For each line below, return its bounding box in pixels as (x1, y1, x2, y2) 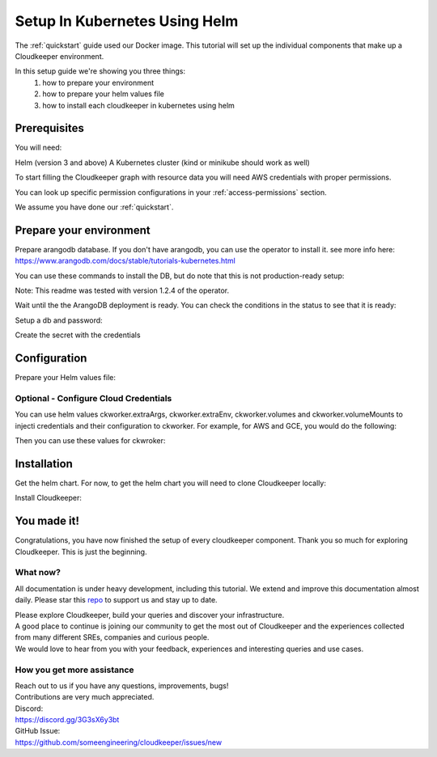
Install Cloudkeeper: (15, 493, 83, 503)
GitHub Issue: (15, 726, 61, 736)
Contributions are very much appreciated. (15, 692, 155, 702)
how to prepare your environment (42, 78, 155, 87)
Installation (15, 457, 73, 471)
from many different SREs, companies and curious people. (15, 632, 210, 642)
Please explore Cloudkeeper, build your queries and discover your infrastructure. (15, 610, 285, 620)
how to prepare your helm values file (42, 89, 165, 99)
